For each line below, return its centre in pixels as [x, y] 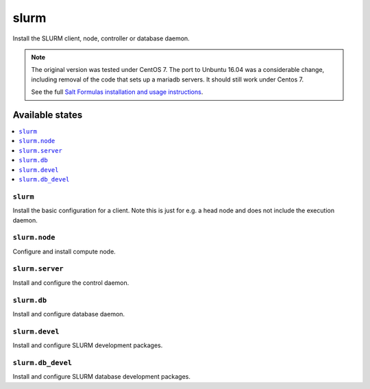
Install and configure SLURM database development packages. [102, 377]
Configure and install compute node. [64, 251]
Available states [48, 115]
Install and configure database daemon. [69, 314]
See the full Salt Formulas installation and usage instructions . [117, 92]
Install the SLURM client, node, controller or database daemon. [101, 38]
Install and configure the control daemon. [71, 283]
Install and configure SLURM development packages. [88, 345]
